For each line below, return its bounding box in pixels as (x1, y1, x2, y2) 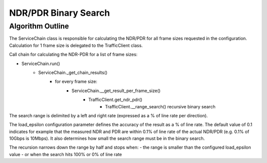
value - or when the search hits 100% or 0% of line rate (9, 151, 122, 157)
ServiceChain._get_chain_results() (38, 69, 108, 75)
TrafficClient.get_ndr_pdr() (88, 97, 143, 103)
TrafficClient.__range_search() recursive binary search (105, 103, 216, 109)
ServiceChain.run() (21, 61, 60, 66)
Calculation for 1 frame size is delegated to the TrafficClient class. (9, 42, 143, 48)
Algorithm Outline (9, 22, 69, 31)
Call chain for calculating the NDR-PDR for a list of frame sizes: (9, 52, 138, 58)
